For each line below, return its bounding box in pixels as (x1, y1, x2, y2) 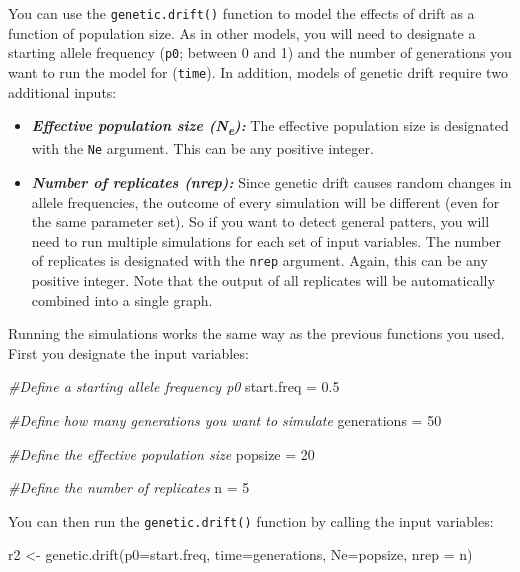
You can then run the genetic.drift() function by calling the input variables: (8, 510, 494, 531)
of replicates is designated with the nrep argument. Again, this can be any (31, 250, 488, 271)
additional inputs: (8, 81, 117, 102)
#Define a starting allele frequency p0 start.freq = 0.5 (8, 376, 340, 397)
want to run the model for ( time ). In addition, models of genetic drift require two (8, 61, 508, 82)
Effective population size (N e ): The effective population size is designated (31, 115, 509, 139)
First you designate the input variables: (8, 342, 249, 363)
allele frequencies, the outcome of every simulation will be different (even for (31, 191, 500, 212)
